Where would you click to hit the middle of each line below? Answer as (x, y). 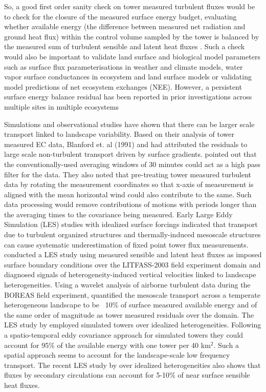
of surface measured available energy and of (189, 305)
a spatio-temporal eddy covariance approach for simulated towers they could (124, 335)
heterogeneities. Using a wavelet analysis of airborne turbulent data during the (127, 285)
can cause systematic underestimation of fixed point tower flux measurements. (126, 244)
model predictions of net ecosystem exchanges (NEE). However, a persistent (123, 86)
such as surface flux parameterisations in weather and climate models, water (124, 66)
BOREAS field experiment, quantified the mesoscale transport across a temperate (132, 294)
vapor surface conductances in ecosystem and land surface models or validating (128, 77)
